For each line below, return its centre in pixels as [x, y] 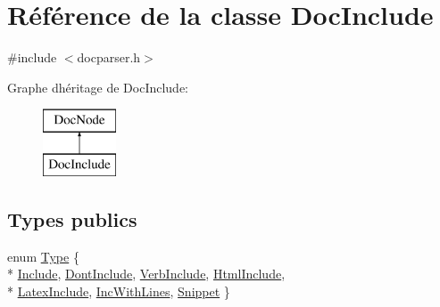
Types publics [72, 218]
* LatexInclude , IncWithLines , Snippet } [119, 291]
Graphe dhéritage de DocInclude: [98, 87]
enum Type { [43, 256]
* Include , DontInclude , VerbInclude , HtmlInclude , [146, 274]
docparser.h [109, 57]
